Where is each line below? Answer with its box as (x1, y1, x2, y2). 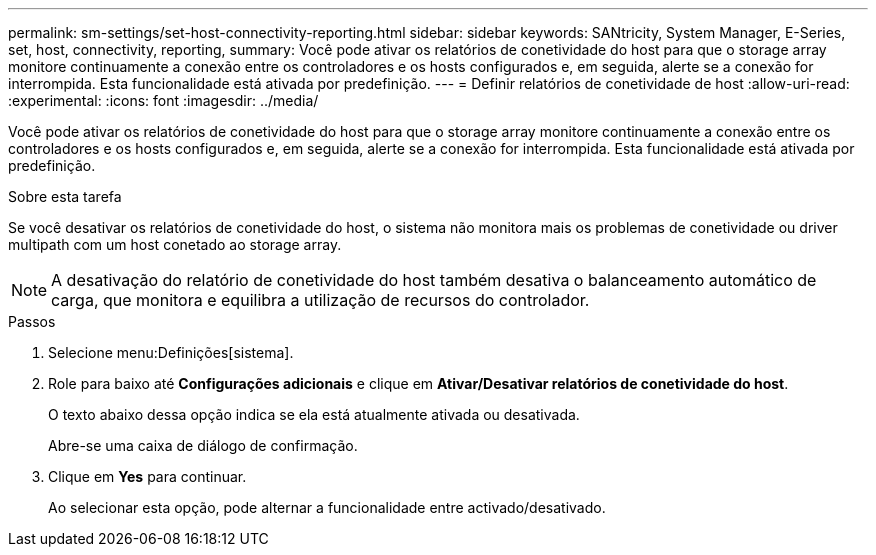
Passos (8, 313, 56, 330)
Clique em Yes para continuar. (48, 468, 247, 485)
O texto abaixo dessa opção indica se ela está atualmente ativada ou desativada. (48, 406, 580, 423)
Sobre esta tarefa (8, 188, 122, 205)
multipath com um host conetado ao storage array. (8, 236, 342, 253)
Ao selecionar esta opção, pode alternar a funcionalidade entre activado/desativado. (48, 499, 606, 516)
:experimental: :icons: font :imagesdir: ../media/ (8, 92, 319, 109)
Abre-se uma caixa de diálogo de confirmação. (48, 437, 358, 454)
